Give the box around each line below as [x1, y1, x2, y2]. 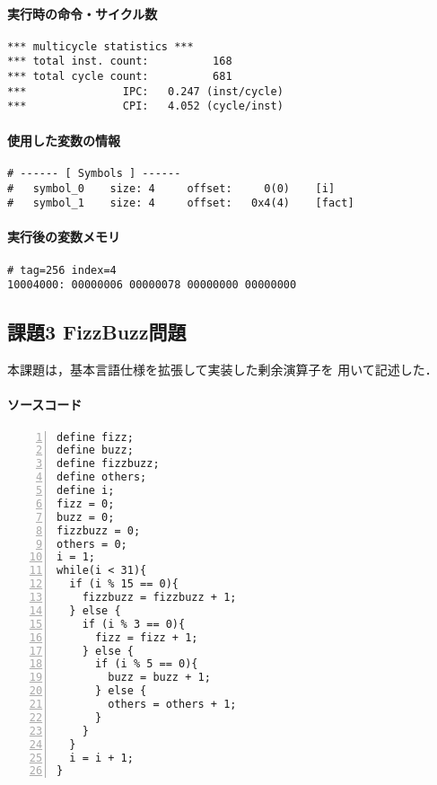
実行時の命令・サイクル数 [7, 4, 158, 22]
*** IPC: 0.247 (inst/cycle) [7, 84, 284, 98]
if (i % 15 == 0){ [69, 578, 179, 591]
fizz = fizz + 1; [94, 631, 198, 644]
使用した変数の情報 [7, 130, 120, 149]
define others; [57, 471, 147, 484]
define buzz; [57, 444, 134, 457]
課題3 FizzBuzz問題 [7, 318, 187, 346]
